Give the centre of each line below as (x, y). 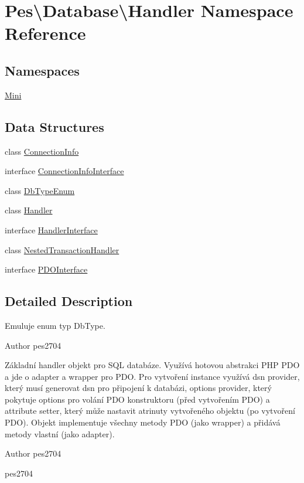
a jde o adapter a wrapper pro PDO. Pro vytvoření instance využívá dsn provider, (152, 376)
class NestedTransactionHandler (62, 249)
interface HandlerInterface (51, 229)
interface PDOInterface (46, 269)
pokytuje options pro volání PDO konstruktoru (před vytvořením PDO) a (137, 399)
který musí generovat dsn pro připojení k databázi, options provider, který (138, 388)
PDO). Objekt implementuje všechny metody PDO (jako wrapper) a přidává (143, 422)
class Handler (29, 210)
